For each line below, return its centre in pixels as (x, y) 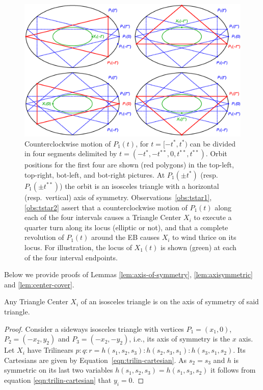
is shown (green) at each (199, 247)
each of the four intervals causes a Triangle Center (103, 217)
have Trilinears (50, 350)
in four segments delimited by (71, 153)
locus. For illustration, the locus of (78, 247)
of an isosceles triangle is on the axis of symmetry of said (170, 301)
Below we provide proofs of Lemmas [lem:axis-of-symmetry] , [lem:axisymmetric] (128, 274)
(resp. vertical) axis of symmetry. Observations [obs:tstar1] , (118, 197)
